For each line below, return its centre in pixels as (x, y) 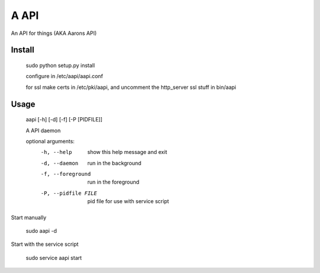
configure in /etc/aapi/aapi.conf (64, 76)
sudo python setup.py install (60, 65)
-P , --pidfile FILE (69, 193)
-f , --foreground (66, 174)
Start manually (29, 217)
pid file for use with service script (128, 201)
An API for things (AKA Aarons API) (54, 33)
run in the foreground (113, 182)
